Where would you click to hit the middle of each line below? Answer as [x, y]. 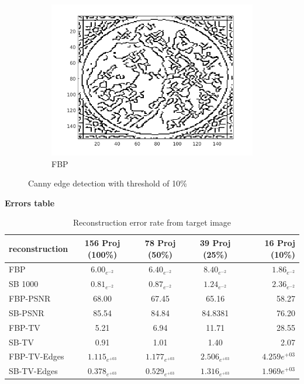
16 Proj [280, 242]
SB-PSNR [27, 312]
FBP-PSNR [30, 298]
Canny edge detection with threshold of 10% [108, 183]
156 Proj [102, 242]
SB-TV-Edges [33, 371]
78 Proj [160, 242]
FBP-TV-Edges [37, 356]
